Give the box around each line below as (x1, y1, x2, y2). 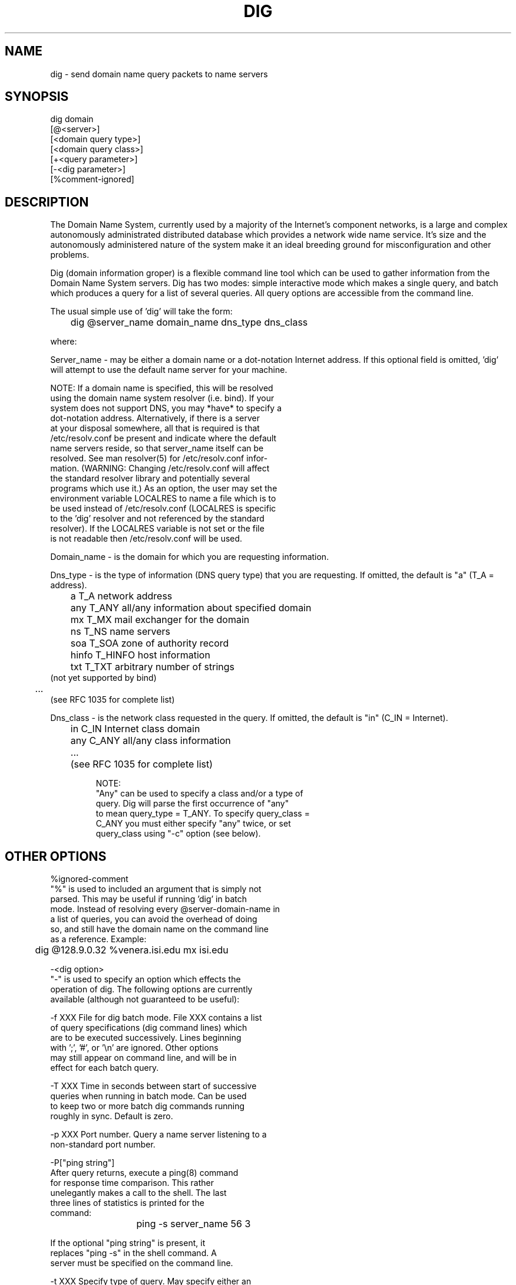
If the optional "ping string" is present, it (50, 1238, 206, 1248)
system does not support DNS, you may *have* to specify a (50, 403, 282, 414)
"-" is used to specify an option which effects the (50, 974, 241, 985)
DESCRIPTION (5, 194, 89, 209)
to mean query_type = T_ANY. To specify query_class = (95, 808, 310, 819)
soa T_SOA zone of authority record (70, 637, 229, 650)
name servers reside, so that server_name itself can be (50, 443, 264, 454)
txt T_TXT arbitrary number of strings (70, 661, 235, 673)
